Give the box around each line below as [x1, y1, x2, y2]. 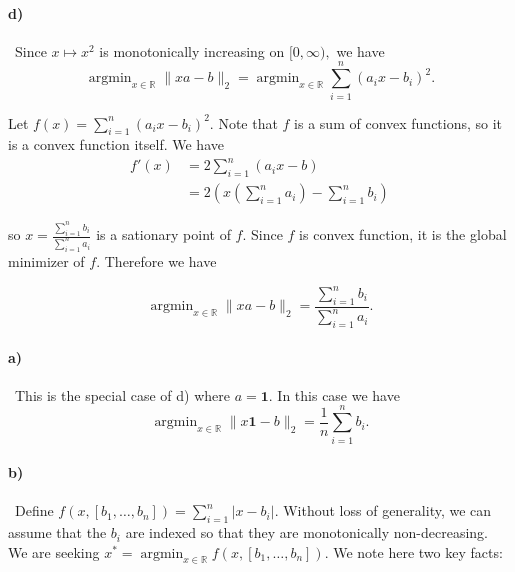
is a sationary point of [96, 224, 231, 245]
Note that [218, 112, 278, 133]
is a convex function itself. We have [8, 134, 224, 155]
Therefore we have [104, 250, 217, 271]
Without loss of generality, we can [283, 500, 492, 521]
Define [14, 500, 54, 521]
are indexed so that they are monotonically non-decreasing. [125, 522, 488, 543]
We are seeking [8, 541, 100, 562]
